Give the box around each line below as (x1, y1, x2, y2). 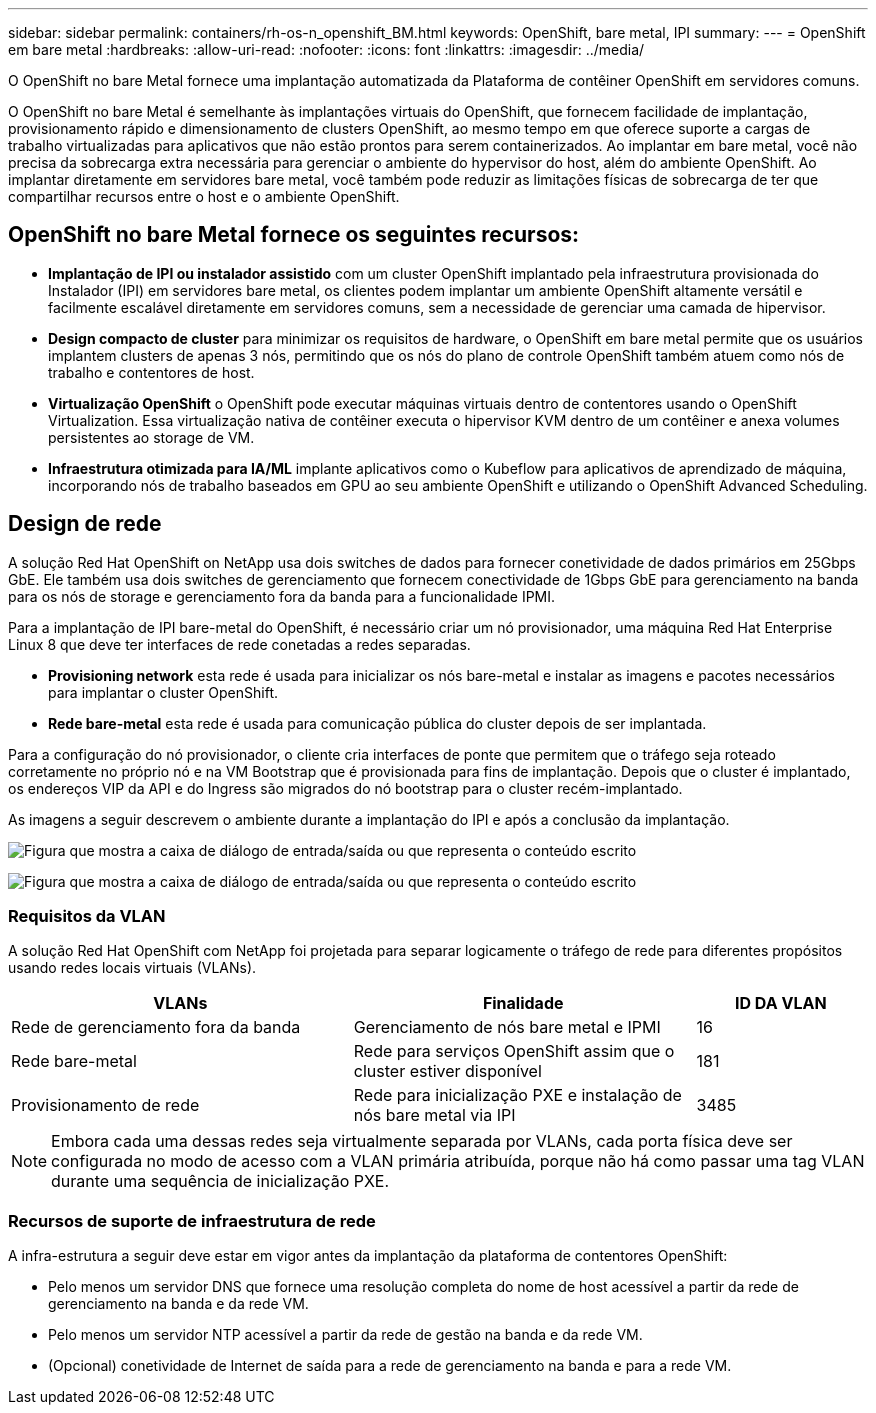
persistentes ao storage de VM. (48, 428, 255, 446)
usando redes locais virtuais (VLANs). (8, 959, 257, 977)
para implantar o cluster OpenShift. (48, 683, 278, 701)
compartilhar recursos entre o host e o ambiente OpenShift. (8, 188, 400, 205)
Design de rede (8, 511, 162, 537)
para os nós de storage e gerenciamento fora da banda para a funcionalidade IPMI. (8, 587, 556, 605)
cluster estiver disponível (353, 1061, 542, 1082)
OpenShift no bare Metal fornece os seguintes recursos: (8, 222, 580, 248)
